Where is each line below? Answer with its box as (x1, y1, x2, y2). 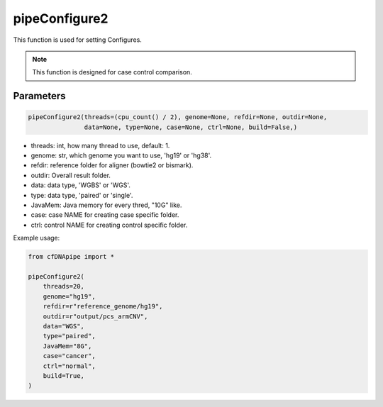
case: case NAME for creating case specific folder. (30, 211, 179, 219)
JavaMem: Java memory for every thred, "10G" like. (30, 201, 182, 209)
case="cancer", (43, 352, 96, 360)
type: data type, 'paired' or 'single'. (30, 191, 133, 199)
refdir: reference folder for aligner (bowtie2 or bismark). (30, 161, 194, 169)
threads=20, (43, 282, 85, 291)
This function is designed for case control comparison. (32, 68, 193, 77)
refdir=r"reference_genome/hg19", (43, 302, 163, 311)
